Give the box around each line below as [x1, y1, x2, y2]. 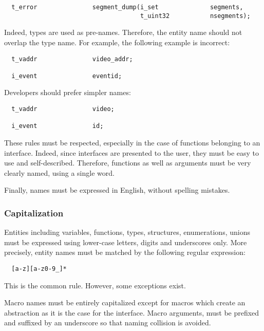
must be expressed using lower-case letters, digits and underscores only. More [4, 236, 247, 247]
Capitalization [4, 206, 64, 219]
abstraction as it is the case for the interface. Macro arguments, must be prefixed [4, 307, 259, 318]
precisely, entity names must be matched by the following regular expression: [4, 247, 246, 258]
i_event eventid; [11, 72, 122, 80]
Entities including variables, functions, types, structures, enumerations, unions [4, 227, 250, 237]
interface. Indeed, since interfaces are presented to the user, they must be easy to [4, 147, 259, 158]
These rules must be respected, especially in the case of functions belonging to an [4, 137, 260, 148]
